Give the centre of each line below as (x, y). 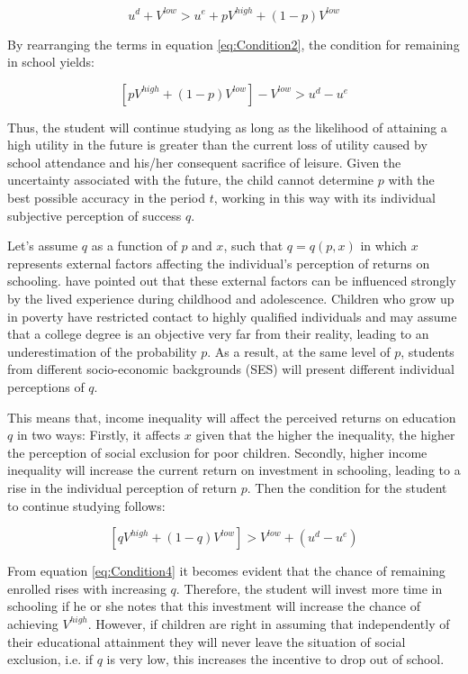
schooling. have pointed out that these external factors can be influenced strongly (232, 281)
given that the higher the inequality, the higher (325, 435)
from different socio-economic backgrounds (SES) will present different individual (231, 369)
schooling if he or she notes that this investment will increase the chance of (214, 606)
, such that (253, 246)
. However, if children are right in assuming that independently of (269, 623)
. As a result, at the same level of (299, 351)
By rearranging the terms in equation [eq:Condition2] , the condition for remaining (234, 44)
